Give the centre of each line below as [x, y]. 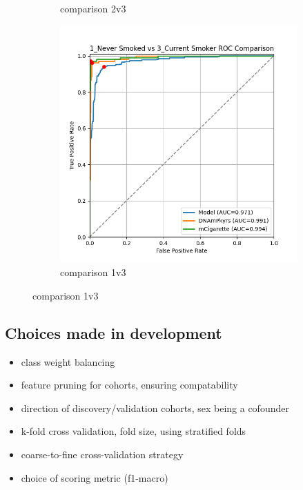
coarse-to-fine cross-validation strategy [102, 454]
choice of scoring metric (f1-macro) [95, 477]
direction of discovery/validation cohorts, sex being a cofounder [155, 408]
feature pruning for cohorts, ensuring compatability [129, 385]
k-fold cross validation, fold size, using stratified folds [134, 431]
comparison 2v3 [93, 8]
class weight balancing [68, 361]
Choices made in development [114, 332]
